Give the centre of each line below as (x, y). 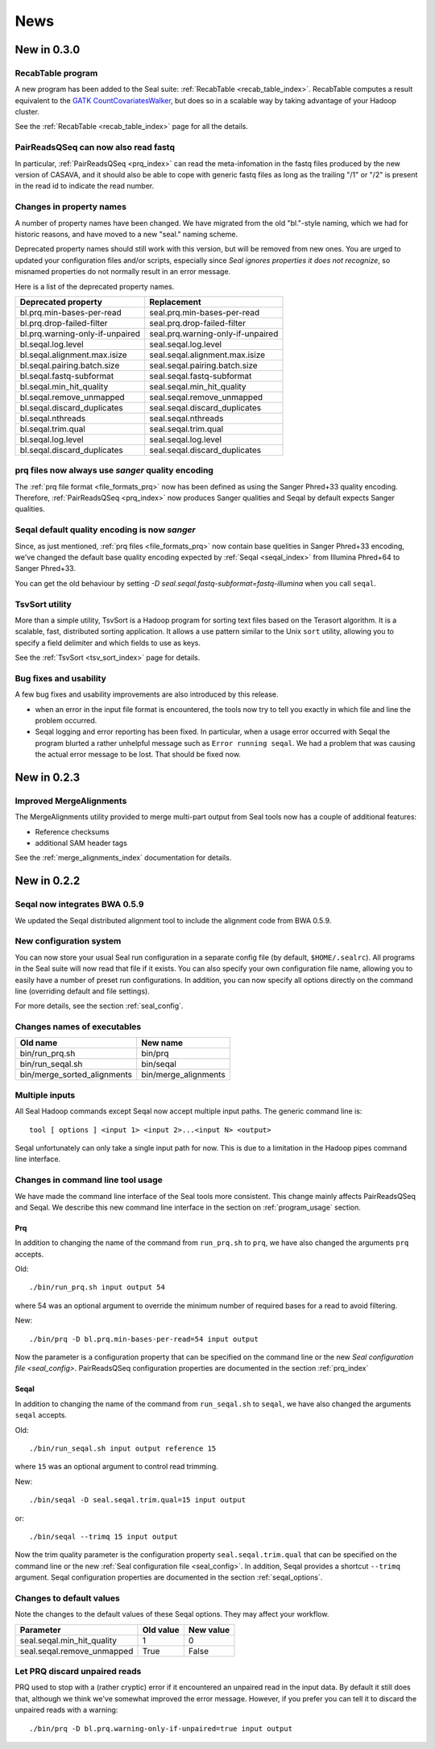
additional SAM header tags (81, 843)
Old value (161, 1630)
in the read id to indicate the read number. (85, 186)
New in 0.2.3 (48, 777)
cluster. (27, 112)
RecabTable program (56, 73)
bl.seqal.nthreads (53, 418)
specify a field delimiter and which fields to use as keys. (108, 643)
